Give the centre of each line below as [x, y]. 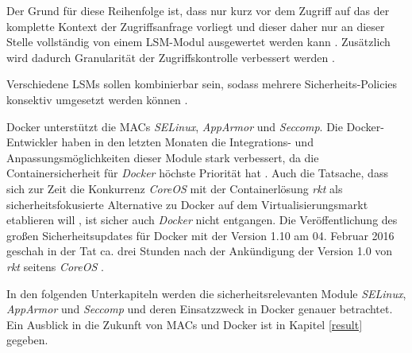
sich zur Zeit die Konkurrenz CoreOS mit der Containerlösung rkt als [175, 188]
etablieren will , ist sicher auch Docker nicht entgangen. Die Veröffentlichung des [202, 220]
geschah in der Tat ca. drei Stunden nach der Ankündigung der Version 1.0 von [200, 251]
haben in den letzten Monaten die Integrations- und [187, 142]
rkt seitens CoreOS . [55, 266]
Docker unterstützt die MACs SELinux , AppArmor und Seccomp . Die [175, 126]
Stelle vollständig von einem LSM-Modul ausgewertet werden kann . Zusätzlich [198, 42]
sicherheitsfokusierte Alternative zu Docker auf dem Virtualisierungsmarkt [187, 204]
